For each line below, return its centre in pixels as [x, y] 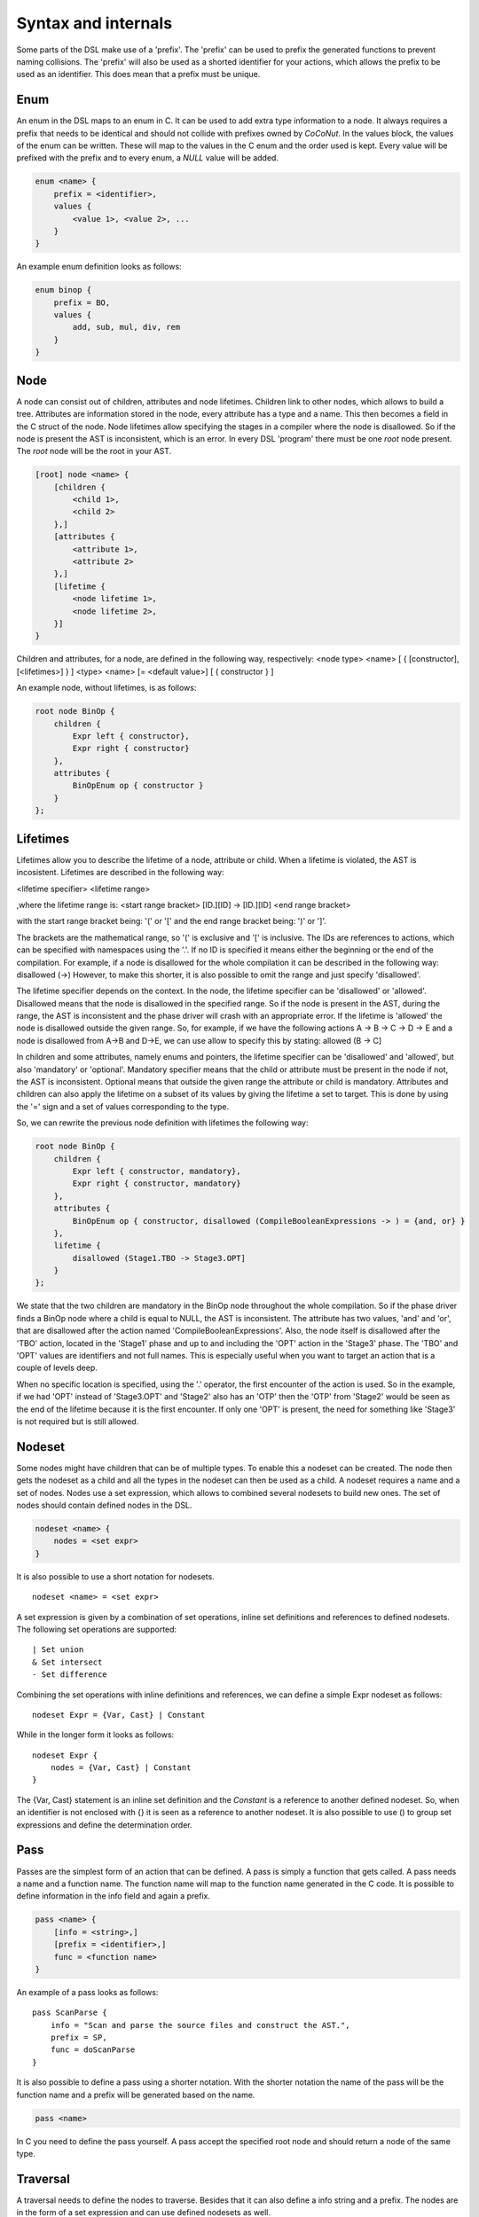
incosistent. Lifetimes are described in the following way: [121, 873]
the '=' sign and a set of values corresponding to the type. [123, 1106]
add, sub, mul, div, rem [126, 327]
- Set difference [70, 1675]
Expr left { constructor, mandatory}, [157, 1171]
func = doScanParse [93, 2050]
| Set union [58, 1650]
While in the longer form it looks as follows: [95, 1735]
